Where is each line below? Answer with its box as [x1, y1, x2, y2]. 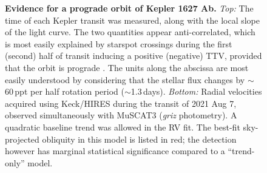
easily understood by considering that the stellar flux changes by [5, 73, 245, 86]
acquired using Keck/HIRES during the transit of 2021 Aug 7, [5, 97, 237, 109]
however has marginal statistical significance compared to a [5, 144, 225, 157]
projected [5, 132, 39, 145]
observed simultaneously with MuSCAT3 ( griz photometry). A [5, 109, 237, 121]
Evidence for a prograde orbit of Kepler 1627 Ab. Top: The [5, 2, 254, 14]
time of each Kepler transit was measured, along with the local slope [5, 13, 260, 26]
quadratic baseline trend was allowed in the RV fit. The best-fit [5, 120, 240, 133]
